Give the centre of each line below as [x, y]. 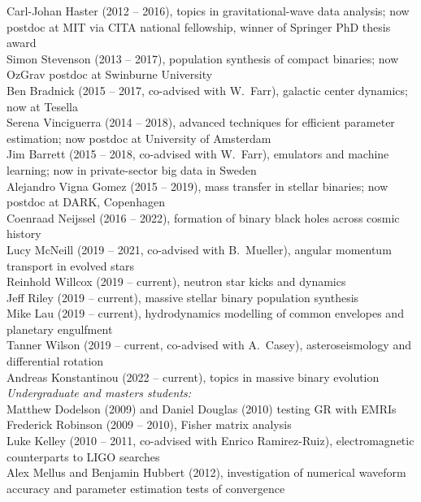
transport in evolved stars [71, 265]
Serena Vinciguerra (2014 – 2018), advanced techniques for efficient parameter [201, 122]
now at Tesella [42, 106]
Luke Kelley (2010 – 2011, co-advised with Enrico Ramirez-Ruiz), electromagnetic [210, 441]
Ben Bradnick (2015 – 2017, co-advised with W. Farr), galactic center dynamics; [207, 90]
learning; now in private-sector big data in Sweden [132, 169]
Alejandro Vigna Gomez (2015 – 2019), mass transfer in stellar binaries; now [197, 186]
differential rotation [55, 361]
